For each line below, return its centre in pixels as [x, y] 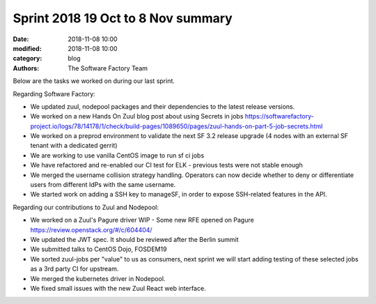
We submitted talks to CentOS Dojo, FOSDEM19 [99, 249]
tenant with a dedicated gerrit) [74, 146]
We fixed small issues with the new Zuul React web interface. [118, 288]
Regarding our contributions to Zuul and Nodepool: [86, 207]
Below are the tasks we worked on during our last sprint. [94, 81]
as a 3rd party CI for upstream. [75, 269]
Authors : [26, 68]
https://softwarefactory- [280, 116]
